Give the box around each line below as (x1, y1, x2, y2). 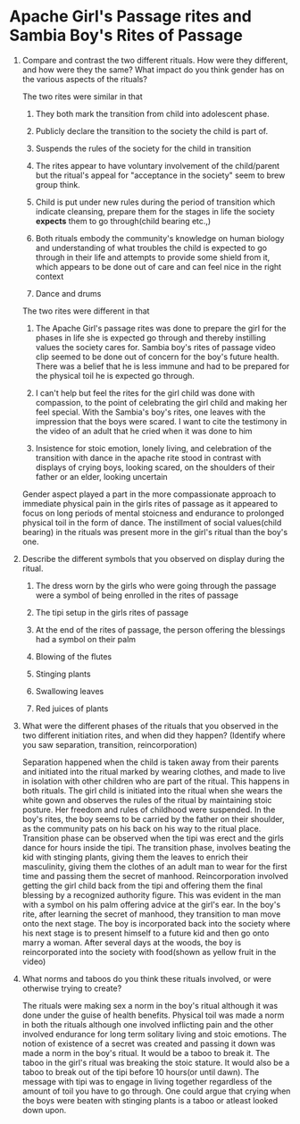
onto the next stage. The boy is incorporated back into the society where (21, 918, 291, 928)
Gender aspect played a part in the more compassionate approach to (21, 489, 277, 499)
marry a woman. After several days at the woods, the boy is (21, 936, 242, 948)
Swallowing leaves (35, 685, 104, 696)
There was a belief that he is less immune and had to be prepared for (35, 360, 290, 372)
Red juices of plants (35, 703, 109, 714)
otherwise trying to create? (21, 983, 122, 994)
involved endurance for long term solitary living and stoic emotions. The (21, 1028, 287, 1039)
